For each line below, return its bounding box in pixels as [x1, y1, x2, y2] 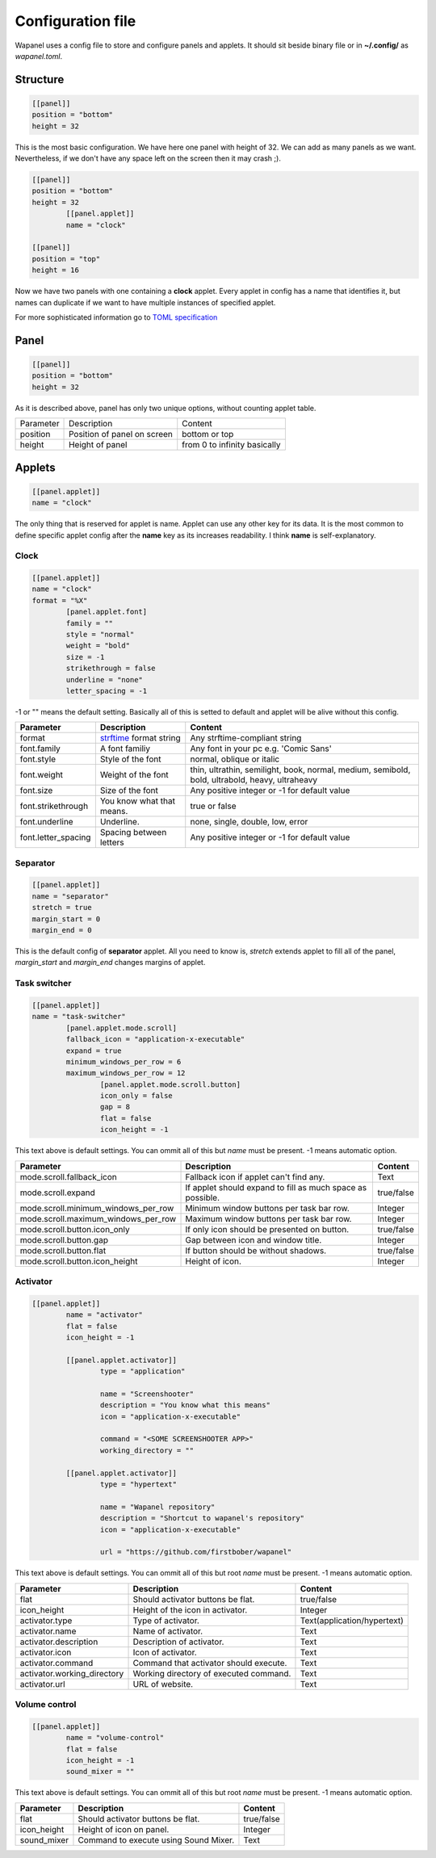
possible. [185, 1192, 220, 1203]
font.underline [19, 816, 73, 828]
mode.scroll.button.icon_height [19, 1256, 138, 1267]
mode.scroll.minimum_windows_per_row [19, 1202, 174, 1214]
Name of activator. [132, 1625, 203, 1637]
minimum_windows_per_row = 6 [65, 1057, 182, 1066]
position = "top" [31, 254, 101, 263]
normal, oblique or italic [190, 753, 280, 765]
